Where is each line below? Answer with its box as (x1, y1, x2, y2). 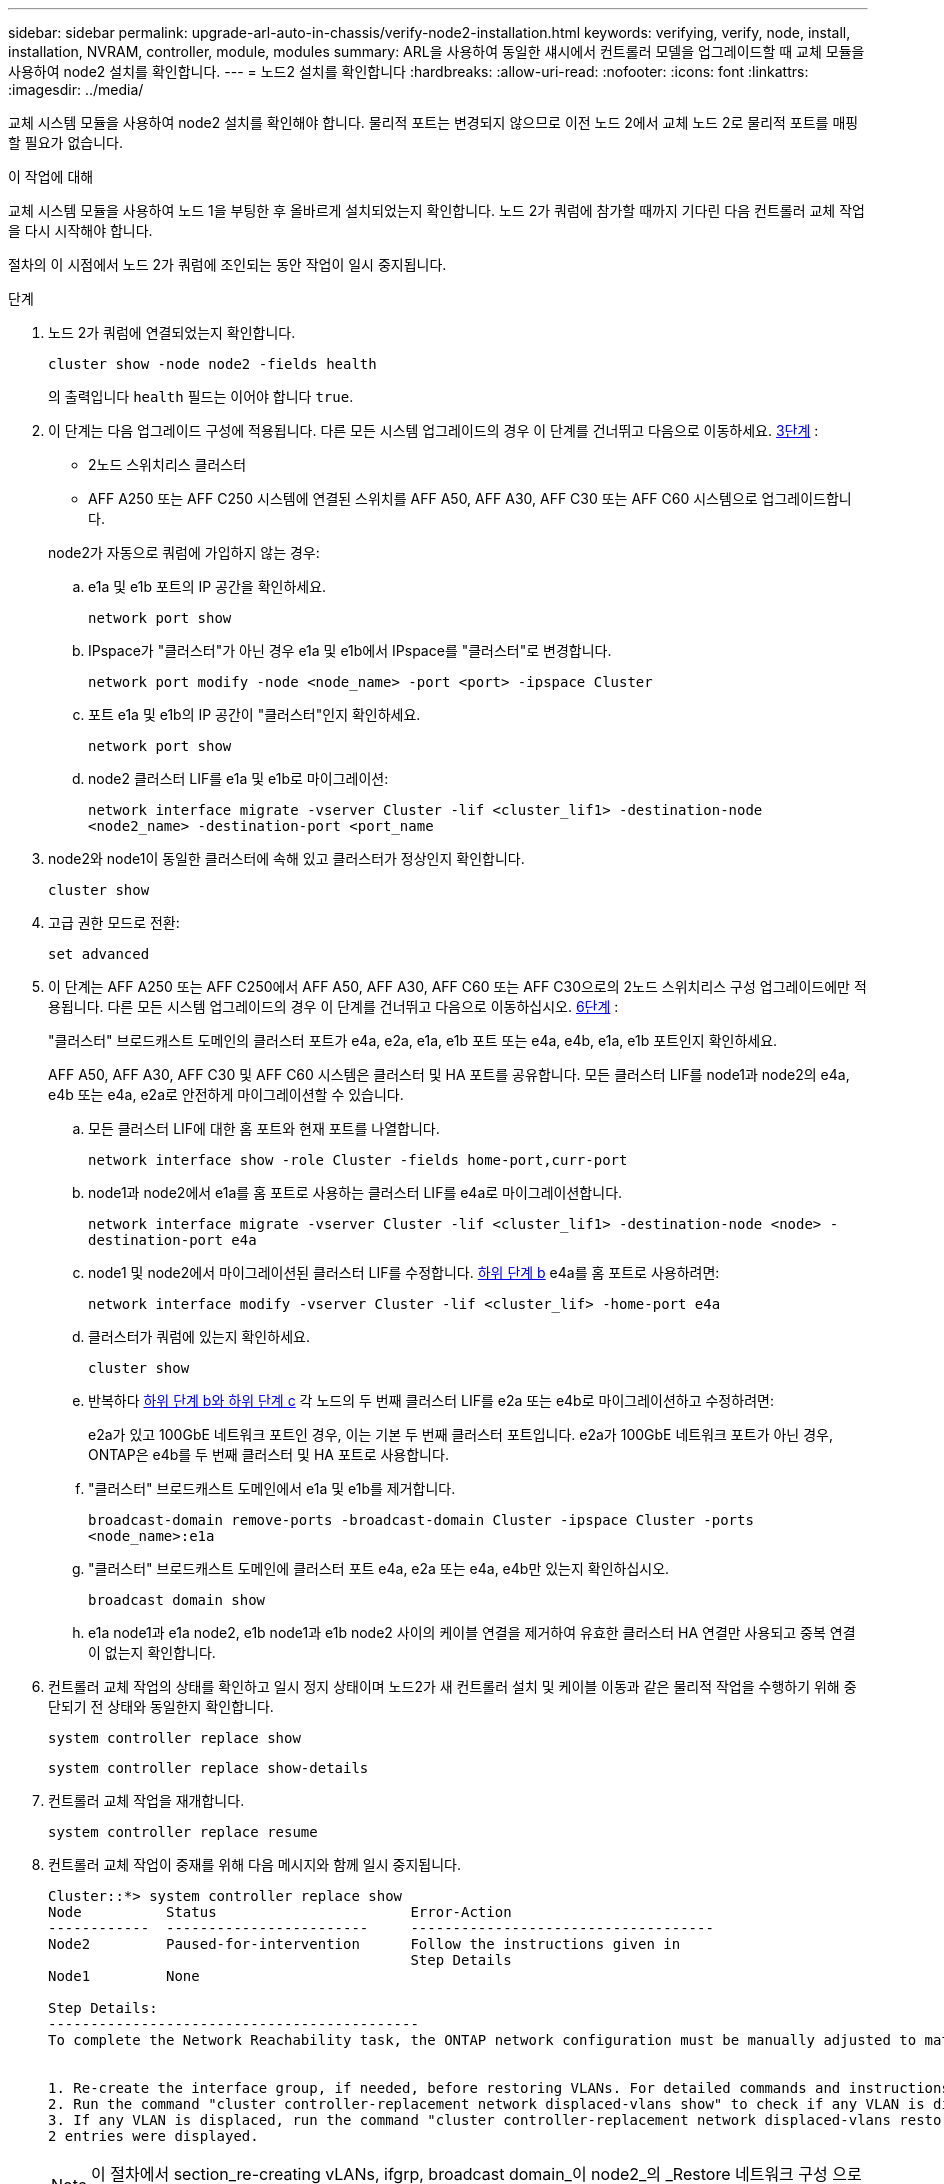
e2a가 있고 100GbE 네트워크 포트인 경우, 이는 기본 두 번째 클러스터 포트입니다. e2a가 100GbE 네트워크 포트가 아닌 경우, (88, 1426, 833, 1443)
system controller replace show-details (48, 1760, 369, 1776)
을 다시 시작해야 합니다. (8, 222, 153, 239)
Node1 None (48, 1968, 200, 1984)
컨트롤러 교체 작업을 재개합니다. (48, 1792, 245, 1809)
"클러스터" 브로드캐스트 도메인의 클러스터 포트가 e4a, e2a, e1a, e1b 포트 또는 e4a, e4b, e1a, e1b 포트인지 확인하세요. (48, 1032, 778, 1049)
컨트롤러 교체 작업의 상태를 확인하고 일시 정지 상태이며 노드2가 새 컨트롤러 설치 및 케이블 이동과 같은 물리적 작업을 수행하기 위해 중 (48, 1678, 857, 1695)
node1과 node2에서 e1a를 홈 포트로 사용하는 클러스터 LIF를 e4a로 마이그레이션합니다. (88, 1184, 623, 1201)
